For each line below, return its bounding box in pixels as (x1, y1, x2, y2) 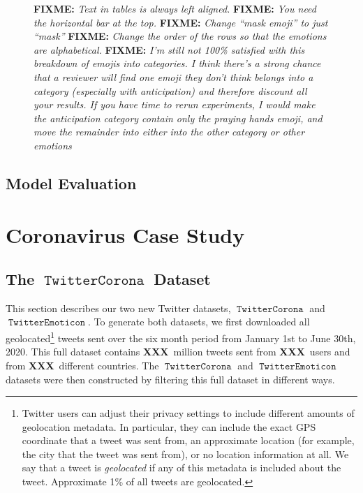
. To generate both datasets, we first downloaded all (88, 314, 310, 329)
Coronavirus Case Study (6, 220, 245, 249)
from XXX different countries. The (6, 358, 159, 372)
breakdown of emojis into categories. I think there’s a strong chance (34, 56, 321, 71)
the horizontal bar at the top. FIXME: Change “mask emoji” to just (34, 15, 328, 29)
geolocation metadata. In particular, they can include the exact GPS (22, 419, 316, 434)
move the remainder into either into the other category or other (34, 124, 305, 139)
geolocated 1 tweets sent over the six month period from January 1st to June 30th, (6, 329, 356, 345)
